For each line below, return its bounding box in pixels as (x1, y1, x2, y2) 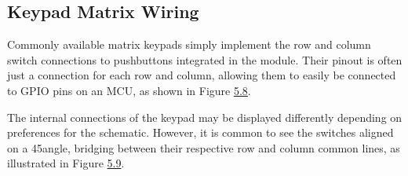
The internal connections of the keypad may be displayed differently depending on (7, 108, 403, 125)
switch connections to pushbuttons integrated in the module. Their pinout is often (7, 51, 403, 68)
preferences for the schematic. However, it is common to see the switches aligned (7, 124, 394, 141)
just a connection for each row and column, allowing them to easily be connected (7, 67, 396, 83)
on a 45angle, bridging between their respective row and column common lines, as (7, 139, 400, 156)
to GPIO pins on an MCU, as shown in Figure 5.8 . (7, 82, 251, 98)
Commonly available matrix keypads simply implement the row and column (7, 36, 371, 53)
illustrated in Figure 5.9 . (7, 155, 125, 171)
